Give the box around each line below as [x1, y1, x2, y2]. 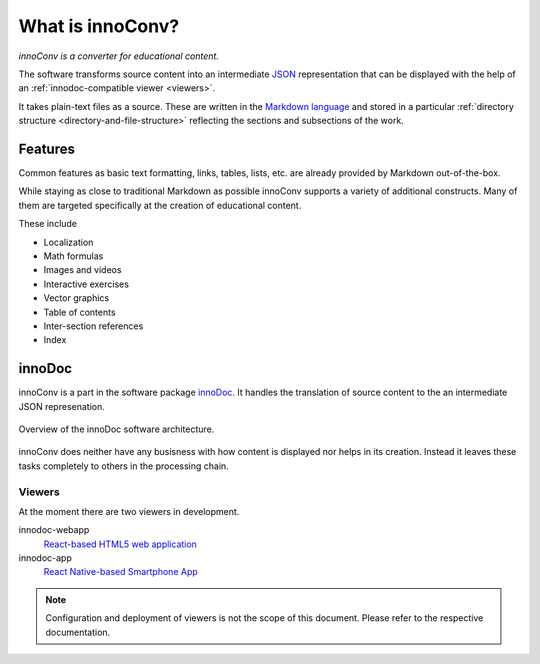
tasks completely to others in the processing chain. [18, 460, 229, 472]
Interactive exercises [43, 278, 130, 290]
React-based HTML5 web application [43, 538, 197, 550]
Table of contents [43, 306, 116, 318]
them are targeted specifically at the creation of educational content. [18, 199, 302, 211]
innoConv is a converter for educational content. [18, 50, 220, 62]
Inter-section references [43, 320, 144, 332]
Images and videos [43, 264, 122, 276]
